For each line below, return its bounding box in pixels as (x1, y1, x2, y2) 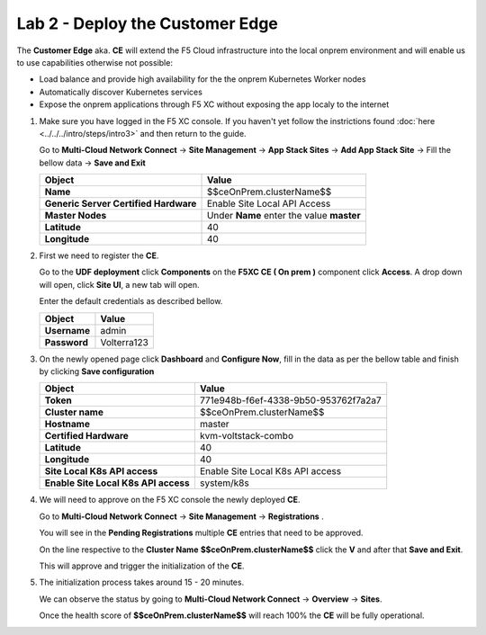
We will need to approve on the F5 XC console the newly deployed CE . (39, 495, 301, 505)
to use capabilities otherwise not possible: (16, 57, 173, 67)
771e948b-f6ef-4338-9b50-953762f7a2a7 (199, 394, 382, 407)
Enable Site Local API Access (206, 198, 331, 210)
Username (44, 324, 90, 336)
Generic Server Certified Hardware (44, 198, 197, 210)
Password (44, 335, 89, 348)
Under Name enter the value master (206, 210, 361, 222)
